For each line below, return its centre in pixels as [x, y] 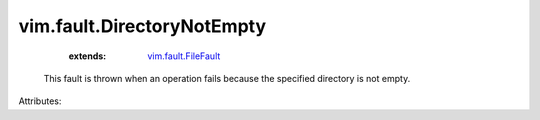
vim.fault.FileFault [184, 56]
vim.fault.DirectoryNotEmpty [142, 26]
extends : [87, 56]
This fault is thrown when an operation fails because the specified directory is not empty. [227, 78]
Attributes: [40, 101]
